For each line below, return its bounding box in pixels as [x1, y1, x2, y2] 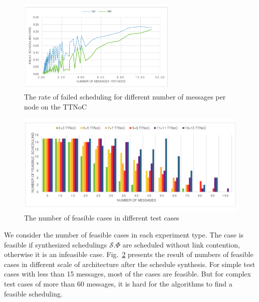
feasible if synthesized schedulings [4, 239, 107, 249]
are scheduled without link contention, [122, 239, 240, 249]
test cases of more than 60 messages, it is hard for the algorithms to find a [4, 278, 232, 288]
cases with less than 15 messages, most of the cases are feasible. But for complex [4, 268, 251, 279]
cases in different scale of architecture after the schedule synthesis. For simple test [4, 258, 255, 269]
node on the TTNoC [24, 101, 87, 111]
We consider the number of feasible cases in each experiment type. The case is [4, 229, 244, 239]
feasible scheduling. [4, 288, 63, 298]
